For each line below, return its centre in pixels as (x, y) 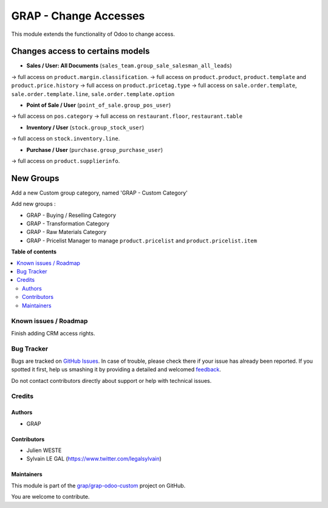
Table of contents (34, 252)
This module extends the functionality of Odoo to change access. (93, 34)
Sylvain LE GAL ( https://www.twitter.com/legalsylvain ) (94, 459)
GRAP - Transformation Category (68, 224)
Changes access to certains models (80, 51)
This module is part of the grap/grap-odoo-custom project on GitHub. (98, 486)
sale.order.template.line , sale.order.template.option (93, 94)
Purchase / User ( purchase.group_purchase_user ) (95, 149)
